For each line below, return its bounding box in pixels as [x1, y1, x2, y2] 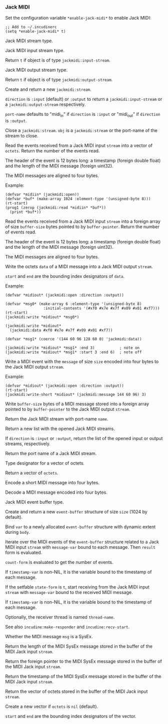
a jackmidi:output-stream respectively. [5, 101, 86, 107]
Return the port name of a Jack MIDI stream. [5, 451, 97, 457]
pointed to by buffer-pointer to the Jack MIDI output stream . [5, 406, 130, 412]
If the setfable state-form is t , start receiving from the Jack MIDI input [5, 584, 150, 590]
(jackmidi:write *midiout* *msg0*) [5, 315, 79, 320]
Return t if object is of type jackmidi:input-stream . [5, 57, 111, 63]
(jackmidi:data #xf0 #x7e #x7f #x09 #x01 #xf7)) [9, 328, 113, 333]
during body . [5, 529, 30, 535]
